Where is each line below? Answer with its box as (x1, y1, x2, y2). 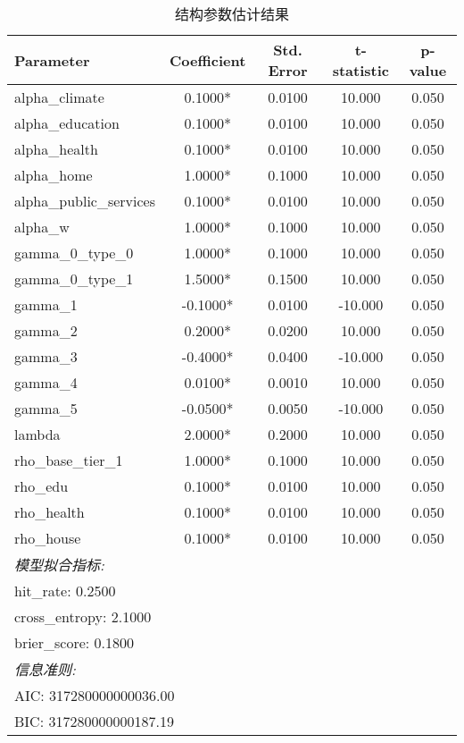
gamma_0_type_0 (14, 242, 134, 263)
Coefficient (170, 49, 246, 71)
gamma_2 (14, 320, 78, 341)
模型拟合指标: (14, 554, 104, 575)
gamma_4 (14, 372, 78, 393)
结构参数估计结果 (174, 4, 289, 24)
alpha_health (14, 139, 98, 159)
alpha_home (14, 165, 93, 185)
